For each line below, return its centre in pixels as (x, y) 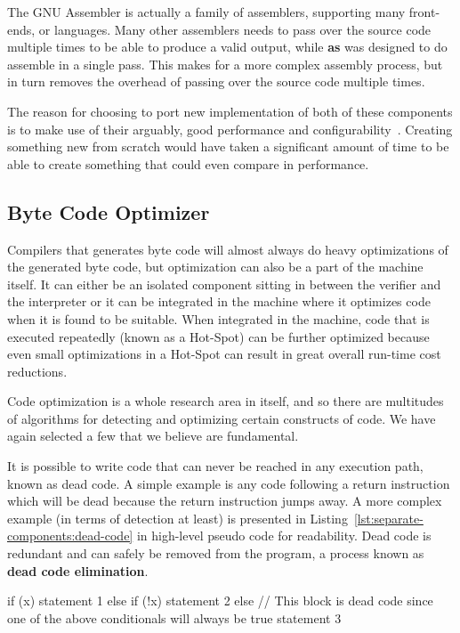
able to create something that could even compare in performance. (188, 163)
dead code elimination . (78, 570)
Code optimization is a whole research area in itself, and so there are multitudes (226, 401)
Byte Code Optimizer (109, 211)
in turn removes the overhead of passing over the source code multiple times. (216, 81)
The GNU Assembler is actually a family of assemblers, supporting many (206, 12)
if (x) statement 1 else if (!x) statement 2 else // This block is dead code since (220, 601)
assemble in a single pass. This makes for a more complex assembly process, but (225, 64)
